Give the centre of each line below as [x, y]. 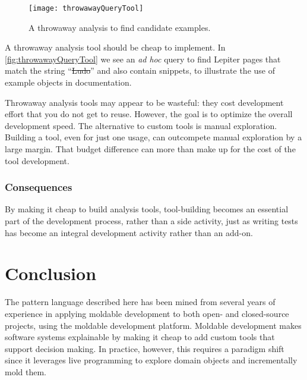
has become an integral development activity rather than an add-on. [129, 232]
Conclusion [51, 273]
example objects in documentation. [68, 82]
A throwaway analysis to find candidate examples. [120, 27]
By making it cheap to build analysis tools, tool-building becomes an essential [147, 209]
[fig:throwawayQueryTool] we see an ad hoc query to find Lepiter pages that [143, 59]
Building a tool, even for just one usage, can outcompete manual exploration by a [153, 137]
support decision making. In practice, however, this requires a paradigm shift [145, 348]
